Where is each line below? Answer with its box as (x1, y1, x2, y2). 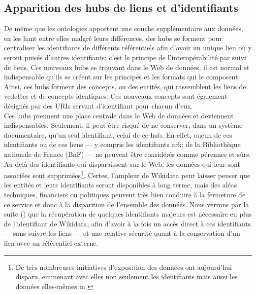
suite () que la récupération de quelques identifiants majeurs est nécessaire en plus (4, 209, 252, 219)
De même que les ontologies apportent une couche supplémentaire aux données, (4, 23, 243, 34)
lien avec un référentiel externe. (4, 237, 98, 248)
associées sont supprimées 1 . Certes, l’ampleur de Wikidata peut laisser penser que (4, 169, 251, 180)
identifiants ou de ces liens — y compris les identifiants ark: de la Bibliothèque (4, 139, 241, 149)
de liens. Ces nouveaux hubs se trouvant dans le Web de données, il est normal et (4, 62, 250, 72)
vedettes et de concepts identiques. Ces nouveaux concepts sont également (4, 91, 227, 101)
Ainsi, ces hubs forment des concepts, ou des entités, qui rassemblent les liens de (4, 81, 246, 91)
